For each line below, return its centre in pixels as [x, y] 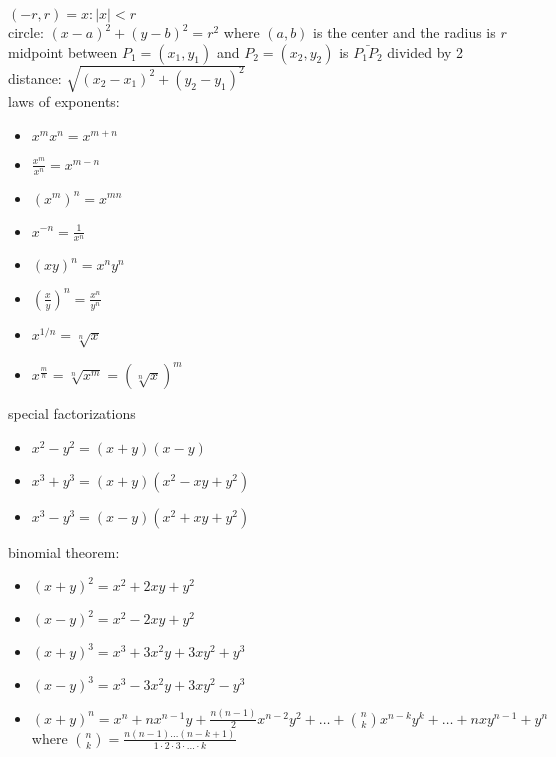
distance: [35, 77]
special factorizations [72, 413]
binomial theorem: [64, 551]
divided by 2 [425, 51]
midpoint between [63, 51]
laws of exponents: [64, 101]
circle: [26, 32]
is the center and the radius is [404, 32]
